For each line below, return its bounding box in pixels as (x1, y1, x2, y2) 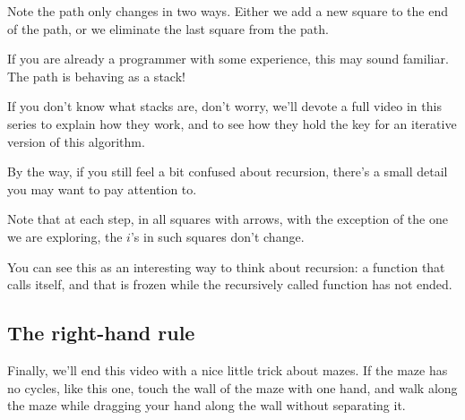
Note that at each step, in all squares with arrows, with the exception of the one (7, 210, 448, 228)
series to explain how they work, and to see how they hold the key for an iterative (7, 114, 457, 133)
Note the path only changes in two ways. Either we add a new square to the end (7, 2, 449, 20)
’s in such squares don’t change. (130, 227, 305, 245)
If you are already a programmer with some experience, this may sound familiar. (7, 49, 449, 68)
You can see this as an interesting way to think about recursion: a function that (7, 257, 445, 276)
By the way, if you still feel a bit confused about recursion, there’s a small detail (7, 162, 448, 181)
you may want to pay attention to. (7, 179, 197, 198)
